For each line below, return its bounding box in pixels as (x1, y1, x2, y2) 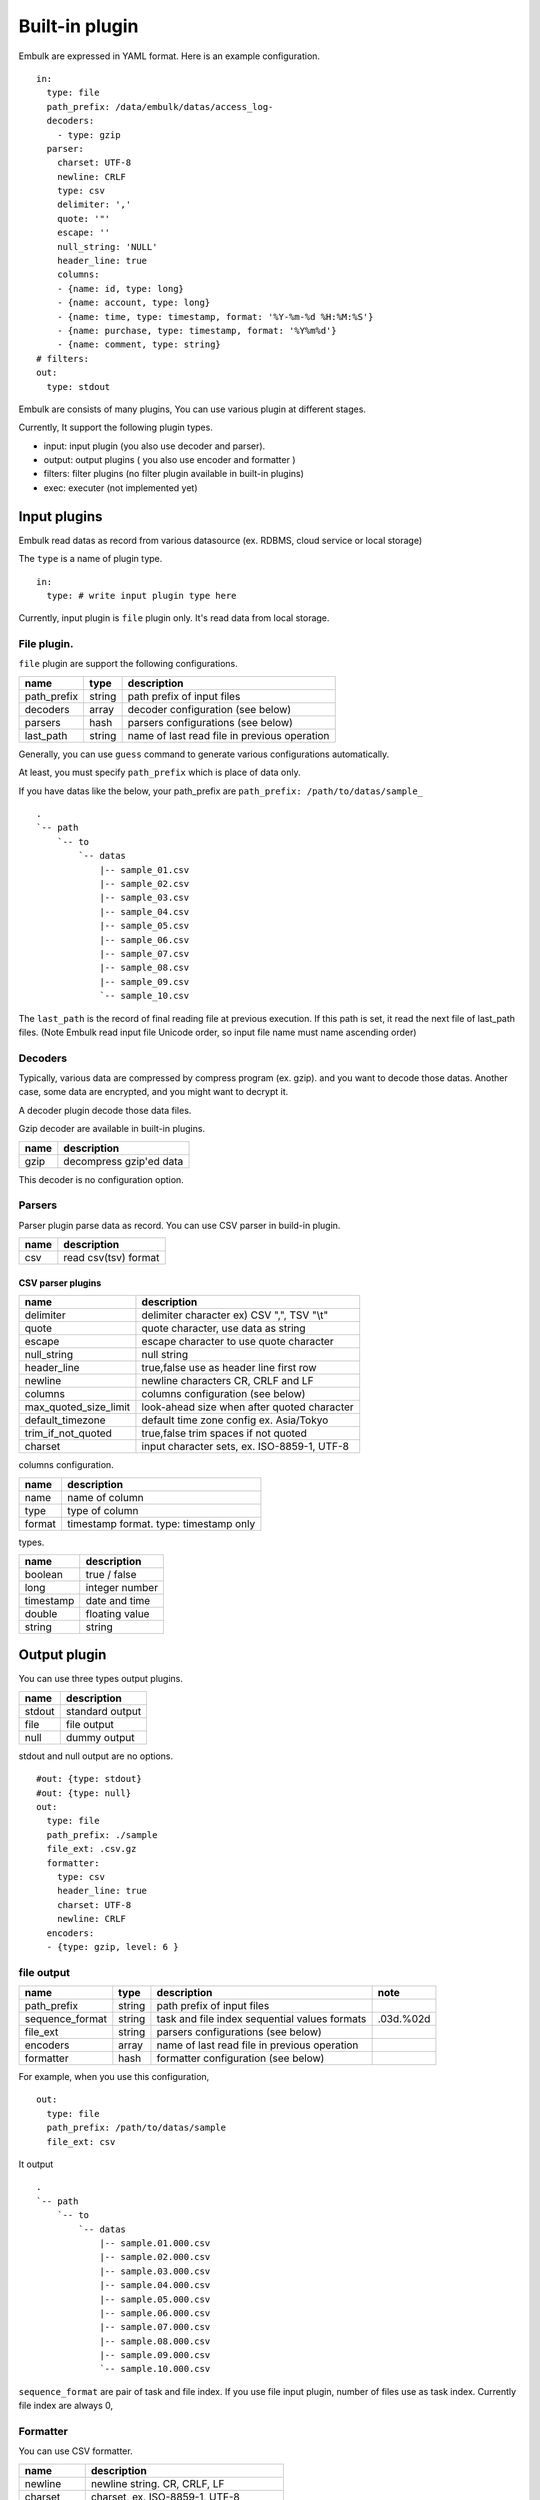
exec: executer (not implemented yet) (43, 481, 199, 494)
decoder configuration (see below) (127, 702, 292, 716)
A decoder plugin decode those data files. (18, 1104, 192, 1116)
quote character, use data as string (141, 1321, 306, 1335)
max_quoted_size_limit (24, 1400, 131, 1414)
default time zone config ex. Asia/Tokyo (141, 1413, 329, 1427)
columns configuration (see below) (141, 1387, 306, 1401)
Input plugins (18, 508, 103, 525)
